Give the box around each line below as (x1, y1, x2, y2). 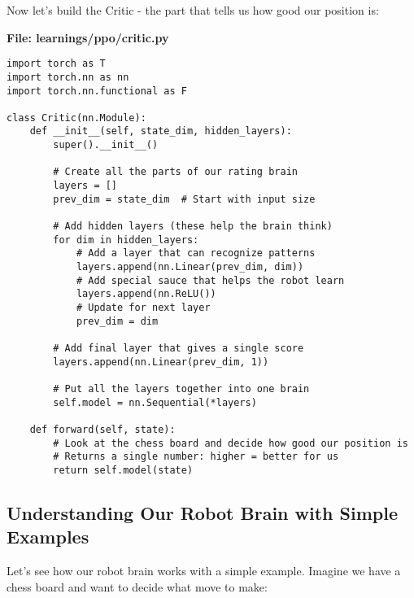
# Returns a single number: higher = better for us (53, 451, 339, 463)
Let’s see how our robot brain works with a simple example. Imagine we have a (7, 562, 401, 579)
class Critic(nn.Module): (7, 111, 146, 124)
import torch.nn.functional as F (7, 85, 187, 97)
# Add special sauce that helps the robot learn (76, 274, 345, 286)
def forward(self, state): (29, 423, 176, 435)
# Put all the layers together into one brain (53, 382, 310, 395)
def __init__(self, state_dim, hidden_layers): (29, 125, 292, 137)
